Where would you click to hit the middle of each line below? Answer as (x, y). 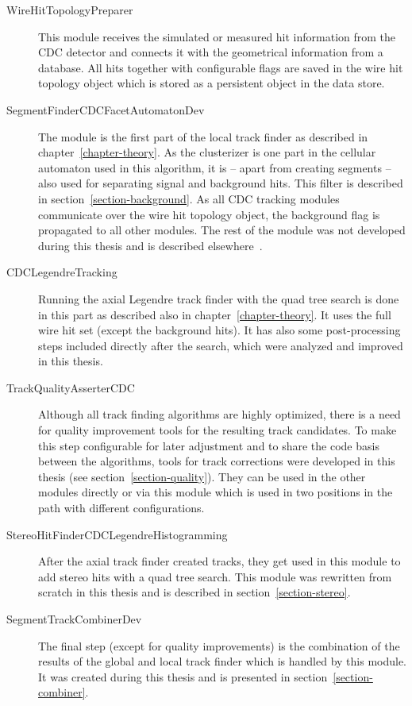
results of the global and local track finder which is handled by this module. (223, 661)
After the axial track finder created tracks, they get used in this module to (219, 561)
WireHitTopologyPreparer (70, 10)
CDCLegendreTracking (62, 272)
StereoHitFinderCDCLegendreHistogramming (117, 534)
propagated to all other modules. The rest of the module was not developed (222, 230)
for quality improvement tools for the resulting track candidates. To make (218, 430)
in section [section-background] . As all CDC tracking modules (189, 198)
